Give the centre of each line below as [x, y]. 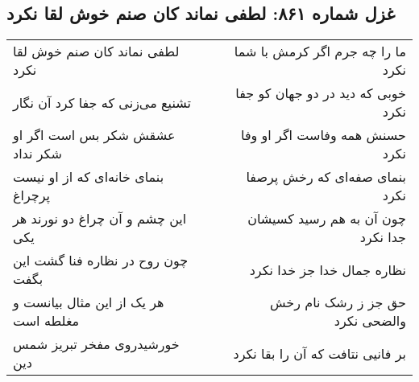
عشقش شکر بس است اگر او [94, 135]
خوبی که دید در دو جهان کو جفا [321, 93]
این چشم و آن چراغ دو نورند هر [100, 219]
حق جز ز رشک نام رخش [338, 302]
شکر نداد [37, 154]
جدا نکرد [383, 237]
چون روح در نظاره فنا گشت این [101, 261]
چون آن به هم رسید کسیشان [327, 219]
